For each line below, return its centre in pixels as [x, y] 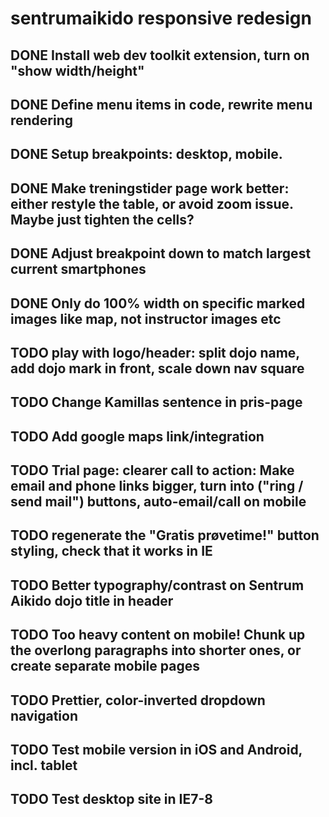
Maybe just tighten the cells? [102, 219]
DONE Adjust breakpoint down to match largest [161, 253]
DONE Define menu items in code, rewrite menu [161, 104]
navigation [44, 715]
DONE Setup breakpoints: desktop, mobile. [146, 154]
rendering [42, 120]
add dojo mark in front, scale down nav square [157, 368]
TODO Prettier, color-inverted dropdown [138, 700]
